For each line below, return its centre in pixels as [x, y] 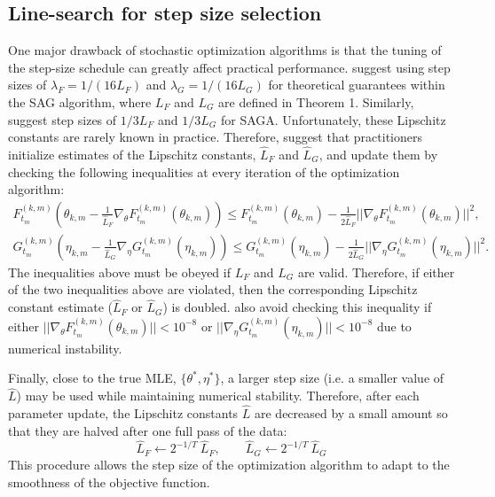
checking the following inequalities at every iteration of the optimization [204, 171]
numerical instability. [65, 348]
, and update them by [378, 154]
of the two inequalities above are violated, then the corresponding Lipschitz [213, 289]
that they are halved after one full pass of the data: [148, 430]
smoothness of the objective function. [109, 481]
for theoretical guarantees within [357, 85]
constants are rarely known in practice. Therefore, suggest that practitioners [215, 137]
